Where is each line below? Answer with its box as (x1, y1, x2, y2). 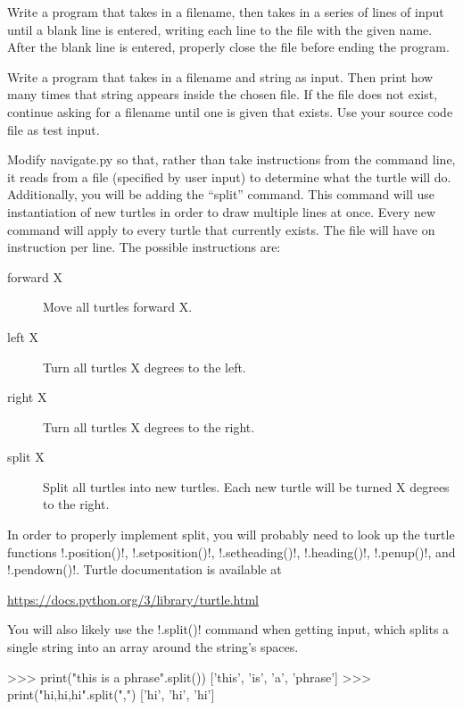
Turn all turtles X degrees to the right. (43, 417, 255, 436)
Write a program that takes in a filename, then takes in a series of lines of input (7, 3, 444, 21)
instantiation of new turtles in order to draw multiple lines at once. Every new (7, 202, 436, 221)
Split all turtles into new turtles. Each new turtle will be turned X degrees (43, 477, 450, 496)
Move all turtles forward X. (43, 297, 193, 316)
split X (7, 447, 45, 466)
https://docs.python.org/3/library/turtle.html (7, 589, 259, 608)
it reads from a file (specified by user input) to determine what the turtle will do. (7, 167, 451, 186)
